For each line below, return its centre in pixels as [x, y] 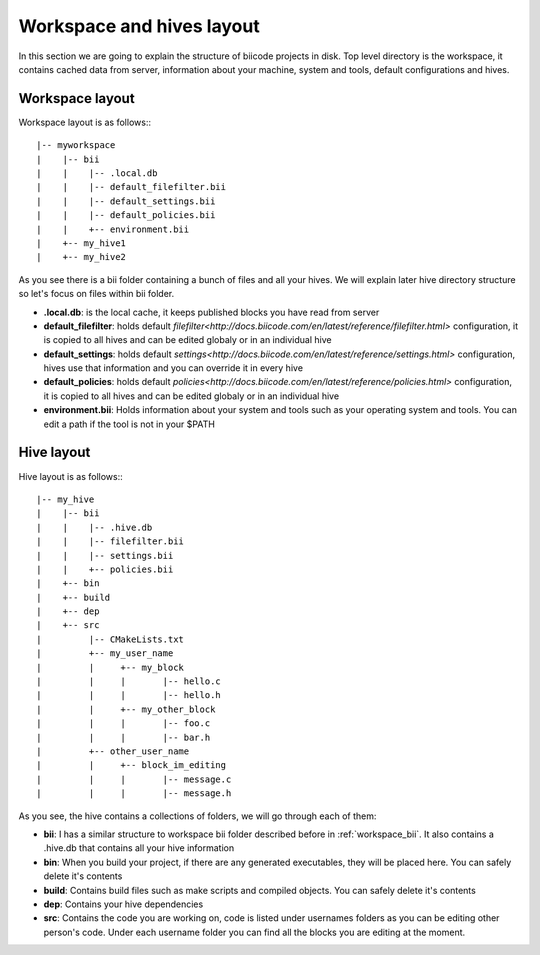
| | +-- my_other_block [126, 709]
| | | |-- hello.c [129, 681]
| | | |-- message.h [134, 793]
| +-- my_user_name [105, 653]
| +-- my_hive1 [81, 243]
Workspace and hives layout [139, 26]
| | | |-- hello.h [129, 695]
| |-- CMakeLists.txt [110, 639]
